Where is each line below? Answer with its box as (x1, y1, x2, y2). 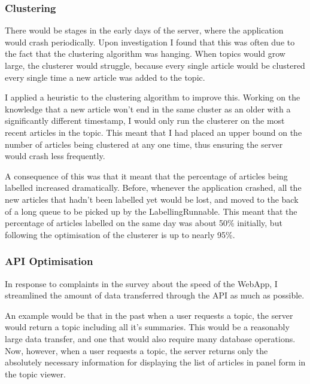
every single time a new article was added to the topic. (5, 71, 205, 83)
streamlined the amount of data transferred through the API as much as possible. (5, 289, 305, 301)
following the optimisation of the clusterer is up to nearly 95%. (5, 228, 235, 240)
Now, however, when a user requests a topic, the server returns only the (5, 344, 268, 356)
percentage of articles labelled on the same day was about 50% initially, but (5, 217, 282, 229)
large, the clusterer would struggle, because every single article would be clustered (5, 59, 305, 71)
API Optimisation (5, 254, 93, 269)
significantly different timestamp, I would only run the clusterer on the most (5, 114, 285, 127)
